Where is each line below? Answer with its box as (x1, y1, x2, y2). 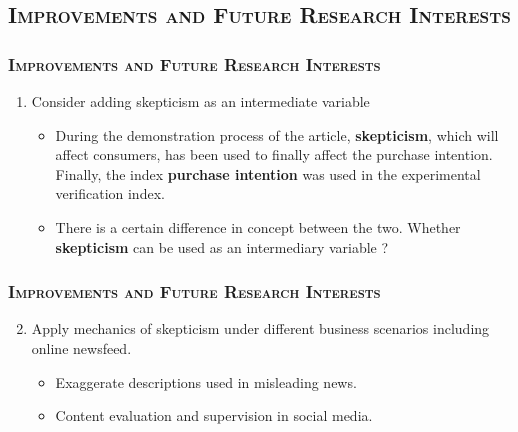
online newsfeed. (31, 337, 132, 358)
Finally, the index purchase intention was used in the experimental (55, 163, 481, 184)
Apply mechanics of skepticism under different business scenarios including (31, 318, 490, 339)
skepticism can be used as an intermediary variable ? (55, 236, 389, 257)
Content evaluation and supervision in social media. (55, 405, 373, 426)
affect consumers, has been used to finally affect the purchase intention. (55, 144, 493, 165)
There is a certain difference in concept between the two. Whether (55, 216, 461, 237)
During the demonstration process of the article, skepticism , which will (55, 124, 499, 145)
